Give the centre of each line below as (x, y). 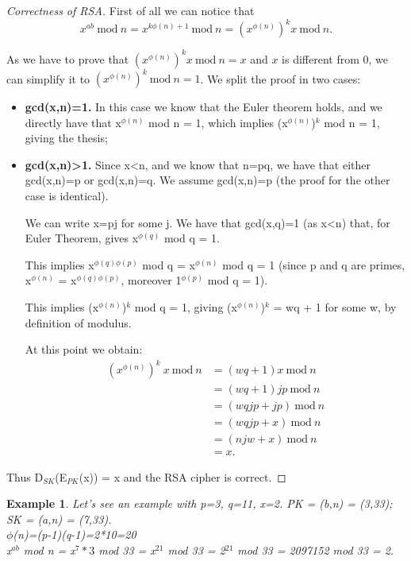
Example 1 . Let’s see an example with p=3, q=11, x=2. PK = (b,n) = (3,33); (200, 503)
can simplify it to (48, 78)
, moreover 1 (151, 280)
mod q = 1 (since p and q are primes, (314, 264)
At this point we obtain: (84, 349)
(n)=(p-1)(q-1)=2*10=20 (75, 534)
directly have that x (73, 122)
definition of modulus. (78, 322)
